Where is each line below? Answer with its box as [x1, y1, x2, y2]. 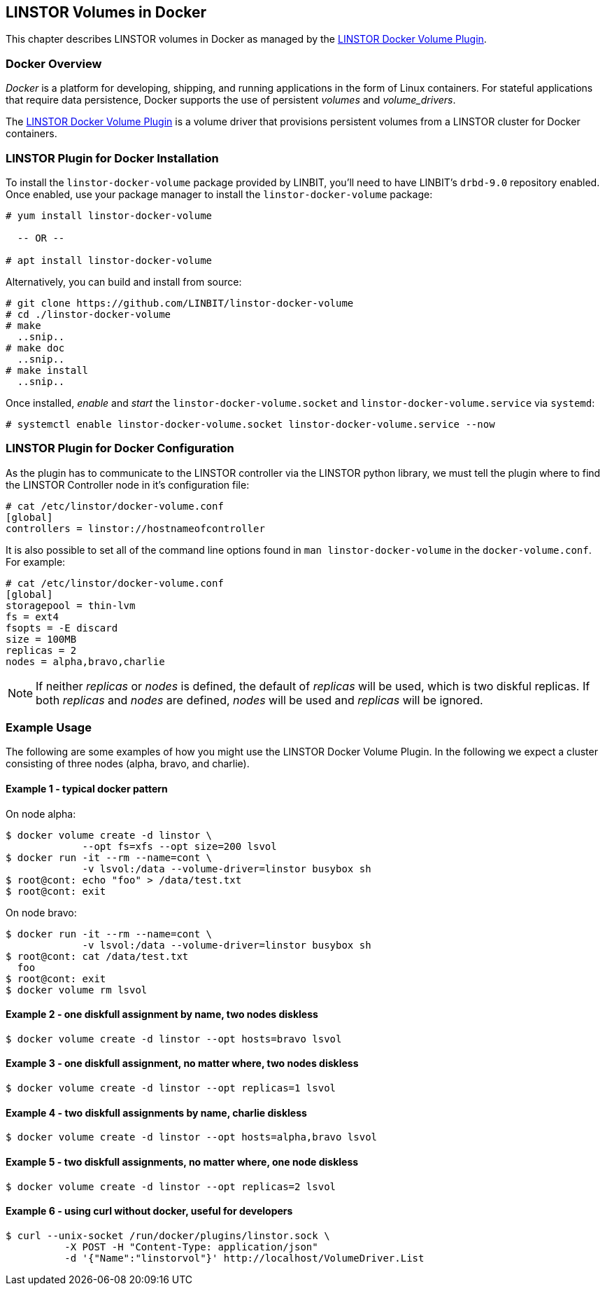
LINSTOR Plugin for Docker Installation [6, 151, 219, 165]
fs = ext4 [6, 610, 59, 622]
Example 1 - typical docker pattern [6, 783, 168, 795]
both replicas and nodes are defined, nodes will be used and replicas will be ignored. [36, 692, 483, 707]
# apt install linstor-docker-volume [6, 254, 213, 266]
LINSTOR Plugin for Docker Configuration [6, 441, 234, 456]
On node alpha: [6, 807, 76, 820]
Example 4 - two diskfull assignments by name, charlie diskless [6, 1106, 307, 1119]
